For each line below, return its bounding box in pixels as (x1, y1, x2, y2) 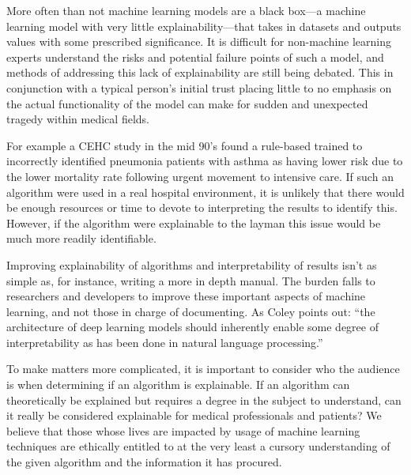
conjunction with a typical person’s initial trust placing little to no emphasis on (6, 79, 392, 96)
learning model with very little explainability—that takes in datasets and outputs (6, 17, 402, 34)
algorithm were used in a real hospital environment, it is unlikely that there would (6, 183, 405, 200)
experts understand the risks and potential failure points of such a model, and (6, 48, 384, 65)
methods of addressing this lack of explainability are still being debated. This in (6, 64, 394, 81)
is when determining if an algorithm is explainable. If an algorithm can (6, 376, 350, 393)
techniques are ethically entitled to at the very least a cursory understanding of (6, 438, 390, 454)
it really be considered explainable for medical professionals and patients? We (6, 407, 382, 424)
